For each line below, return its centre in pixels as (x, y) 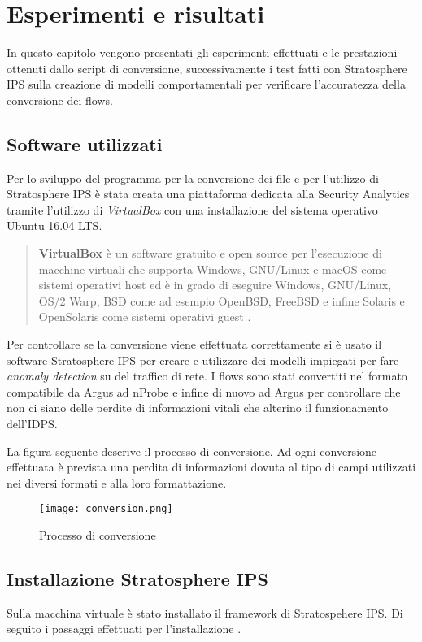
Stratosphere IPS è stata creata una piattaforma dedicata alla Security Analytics (208, 194)
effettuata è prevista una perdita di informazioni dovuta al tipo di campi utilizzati (211, 467)
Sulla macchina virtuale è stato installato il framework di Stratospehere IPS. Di (205, 612)
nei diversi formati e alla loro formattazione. (117, 482)
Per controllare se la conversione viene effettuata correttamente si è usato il (194, 344)
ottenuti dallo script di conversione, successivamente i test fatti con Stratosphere (207, 68)
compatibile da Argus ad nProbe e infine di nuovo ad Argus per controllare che (204, 391)
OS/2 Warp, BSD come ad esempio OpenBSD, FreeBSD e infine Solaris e (222, 300)
